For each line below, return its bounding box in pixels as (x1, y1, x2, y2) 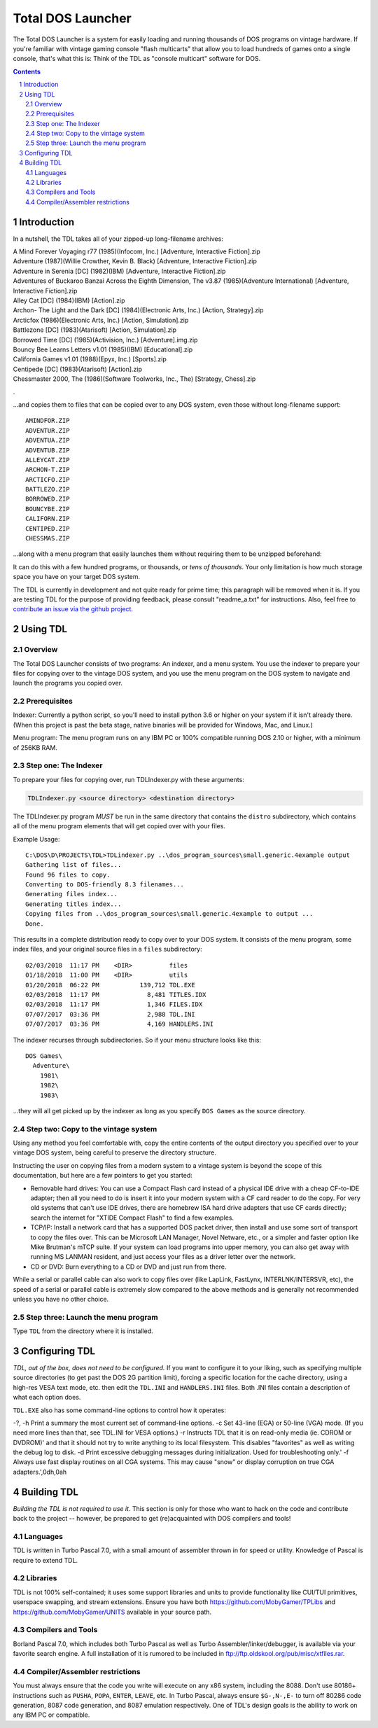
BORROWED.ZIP (25, 495, 70, 503)
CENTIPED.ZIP (25, 524, 70, 532)
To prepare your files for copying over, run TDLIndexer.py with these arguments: (13, 775, 244, 783)
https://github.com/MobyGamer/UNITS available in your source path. (13, 1608, 212, 1616)
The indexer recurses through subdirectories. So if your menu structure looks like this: (13, 1036, 262, 1044)
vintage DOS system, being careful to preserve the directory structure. (13, 1148, 216, 1157)
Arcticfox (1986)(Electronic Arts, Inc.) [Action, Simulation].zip (13, 316, 189, 324)
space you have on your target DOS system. (13, 573, 141, 581)
